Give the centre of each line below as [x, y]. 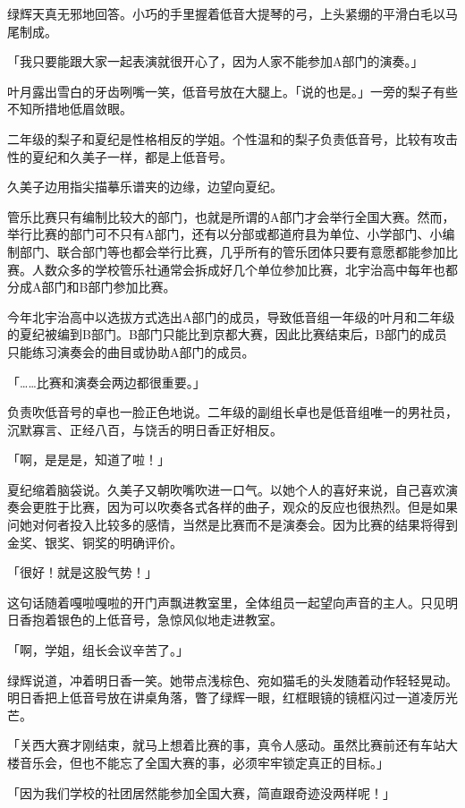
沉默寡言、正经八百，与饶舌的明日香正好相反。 [145, 429]
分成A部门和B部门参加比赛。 [92, 287]
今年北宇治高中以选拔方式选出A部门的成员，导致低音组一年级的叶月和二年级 [231, 316]
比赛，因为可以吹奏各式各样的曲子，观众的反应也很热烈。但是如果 [263, 507]
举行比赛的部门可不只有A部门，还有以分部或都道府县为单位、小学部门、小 [225, 234]
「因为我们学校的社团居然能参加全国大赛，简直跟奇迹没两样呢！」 [201, 792]
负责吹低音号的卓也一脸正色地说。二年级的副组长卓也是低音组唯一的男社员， [232, 412]
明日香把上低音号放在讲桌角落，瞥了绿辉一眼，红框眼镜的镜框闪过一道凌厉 [226, 697]
